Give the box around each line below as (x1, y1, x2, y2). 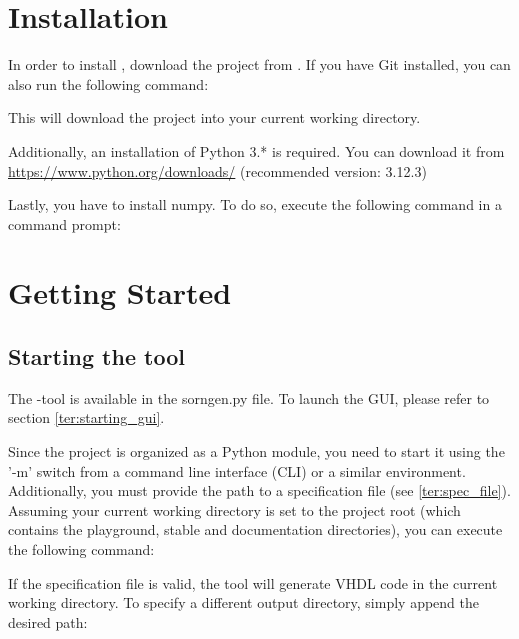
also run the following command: (8, 73, 209, 94)
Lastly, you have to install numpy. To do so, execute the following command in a (8, 194, 502, 215)
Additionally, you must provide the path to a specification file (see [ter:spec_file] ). (8, 480, 511, 501)
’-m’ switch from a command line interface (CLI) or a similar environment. (8, 460, 466, 481)
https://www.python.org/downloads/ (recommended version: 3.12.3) (8, 160, 427, 181)
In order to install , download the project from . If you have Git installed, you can (8, 54, 511, 75)
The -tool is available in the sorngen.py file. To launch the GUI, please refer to (8, 387, 490, 408)
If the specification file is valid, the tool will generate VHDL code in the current (8, 572, 498, 593)
